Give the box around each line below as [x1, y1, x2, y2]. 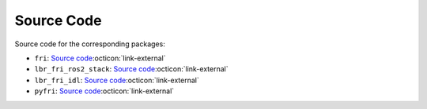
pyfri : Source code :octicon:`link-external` [34, 86, 175, 96]
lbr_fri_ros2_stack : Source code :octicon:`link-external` [34, 64, 229, 74]
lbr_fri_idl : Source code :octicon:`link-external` [34, 75, 199, 85]
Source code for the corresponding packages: [14, 39, 165, 49]
